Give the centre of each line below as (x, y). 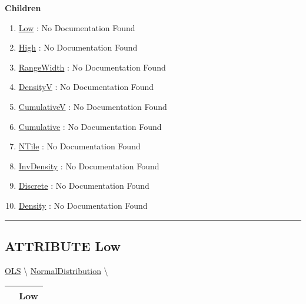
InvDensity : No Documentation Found (89, 166)
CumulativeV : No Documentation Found (93, 106)
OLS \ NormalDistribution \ (56, 270)
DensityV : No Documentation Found (86, 87)
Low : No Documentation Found (77, 27)
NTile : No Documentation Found (79, 146)
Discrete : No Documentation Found (84, 186)
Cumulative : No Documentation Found (90, 126)
